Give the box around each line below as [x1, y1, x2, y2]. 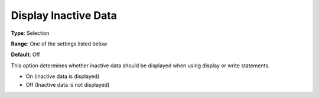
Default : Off [11, 51, 41, 58]
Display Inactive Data [11, 9, 118, 22]
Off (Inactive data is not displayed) [25, 81, 110, 88]
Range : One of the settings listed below [11, 40, 108, 47]
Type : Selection [11, 30, 50, 37]
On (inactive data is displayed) [25, 73, 100, 80]
